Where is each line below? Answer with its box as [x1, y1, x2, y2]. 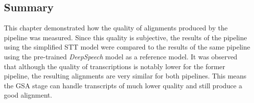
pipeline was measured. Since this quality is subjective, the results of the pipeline [4, 32, 247, 42]
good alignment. [4, 90, 52, 100]
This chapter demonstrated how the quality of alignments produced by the [4, 23, 228, 33]
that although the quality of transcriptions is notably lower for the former [4, 61, 226, 71]
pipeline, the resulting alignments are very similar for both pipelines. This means [4, 71, 247, 81]
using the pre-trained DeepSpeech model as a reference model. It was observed [4, 51, 237, 61]
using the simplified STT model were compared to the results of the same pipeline [4, 42, 250, 52]
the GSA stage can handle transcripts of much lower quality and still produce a [4, 80, 242, 90]
